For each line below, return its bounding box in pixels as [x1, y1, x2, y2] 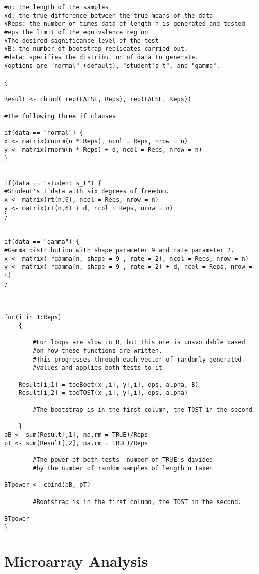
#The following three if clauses [4, 112, 116, 120]
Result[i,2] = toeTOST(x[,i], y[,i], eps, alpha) [18, 389, 188, 397]
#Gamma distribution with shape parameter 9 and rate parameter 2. [4, 247, 235, 254]
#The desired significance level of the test [4, 37, 159, 44]
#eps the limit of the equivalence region [4, 28, 148, 36]
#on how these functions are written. [33, 347, 162, 354]
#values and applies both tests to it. [33, 364, 166, 372]
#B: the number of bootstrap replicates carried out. [4, 45, 188, 53]
